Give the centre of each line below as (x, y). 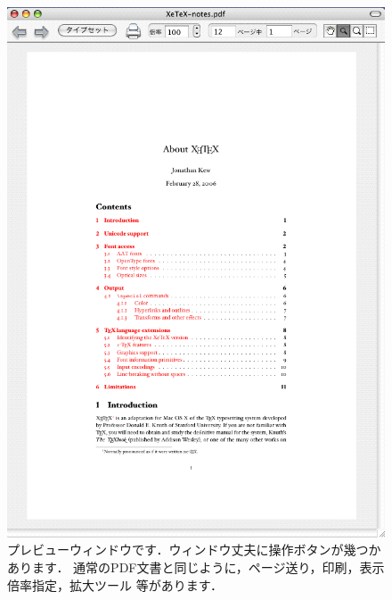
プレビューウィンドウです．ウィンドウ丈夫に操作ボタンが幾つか (194, 550)
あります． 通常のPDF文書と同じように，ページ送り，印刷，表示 (196, 567)
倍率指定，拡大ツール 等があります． (115, 584)
